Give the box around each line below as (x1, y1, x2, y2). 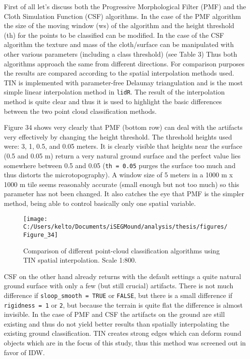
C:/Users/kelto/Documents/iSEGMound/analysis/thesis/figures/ (23, 223, 228, 231)
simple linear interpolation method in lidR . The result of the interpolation (4, 87, 225, 97)
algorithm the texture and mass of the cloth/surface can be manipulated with (4, 39, 234, 49)
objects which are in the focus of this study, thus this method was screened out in (4, 338, 246, 348)
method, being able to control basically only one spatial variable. (4, 198, 196, 208)
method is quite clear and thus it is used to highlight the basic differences (4, 96, 222, 106)
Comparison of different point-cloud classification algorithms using (23, 245, 220, 255)
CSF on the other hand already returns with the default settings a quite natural (4, 271, 241, 281)
